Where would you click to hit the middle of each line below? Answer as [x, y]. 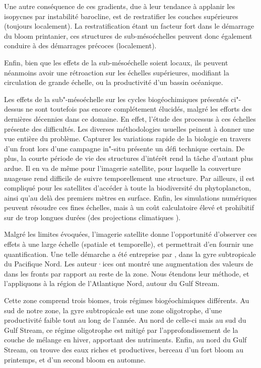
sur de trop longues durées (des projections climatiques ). [92, 217]
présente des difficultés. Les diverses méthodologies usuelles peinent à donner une [129, 128]
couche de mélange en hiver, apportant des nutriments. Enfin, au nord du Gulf [125, 340]
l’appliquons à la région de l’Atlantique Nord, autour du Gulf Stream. [112, 283]
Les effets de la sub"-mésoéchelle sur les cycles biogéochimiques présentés [116, 99]
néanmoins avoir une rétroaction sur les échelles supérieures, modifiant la [117, 72]
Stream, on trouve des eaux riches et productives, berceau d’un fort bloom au [124, 349]
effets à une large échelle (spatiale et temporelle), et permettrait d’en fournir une [129, 244]
